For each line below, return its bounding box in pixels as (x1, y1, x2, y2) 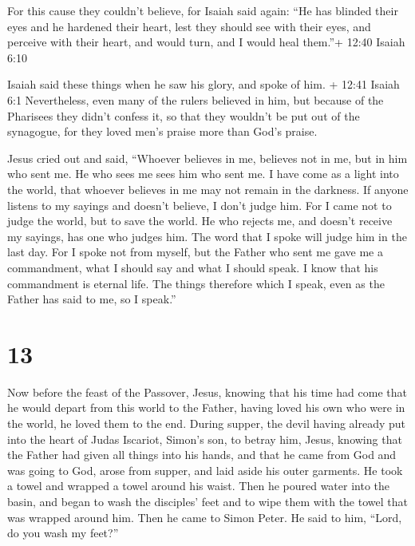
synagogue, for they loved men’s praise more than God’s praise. (7, 123, 318, 140)
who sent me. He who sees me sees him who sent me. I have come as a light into (7, 165, 399, 182)
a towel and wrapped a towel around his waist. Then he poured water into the (7, 477, 390, 494)
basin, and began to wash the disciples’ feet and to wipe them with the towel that (7, 493, 408, 509)
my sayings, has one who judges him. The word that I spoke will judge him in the (7, 227, 407, 244)
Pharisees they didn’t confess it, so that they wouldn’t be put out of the (7, 107, 360, 124)
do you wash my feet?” (7, 524, 119, 541)
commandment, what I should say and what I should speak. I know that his (7, 259, 378, 275)
